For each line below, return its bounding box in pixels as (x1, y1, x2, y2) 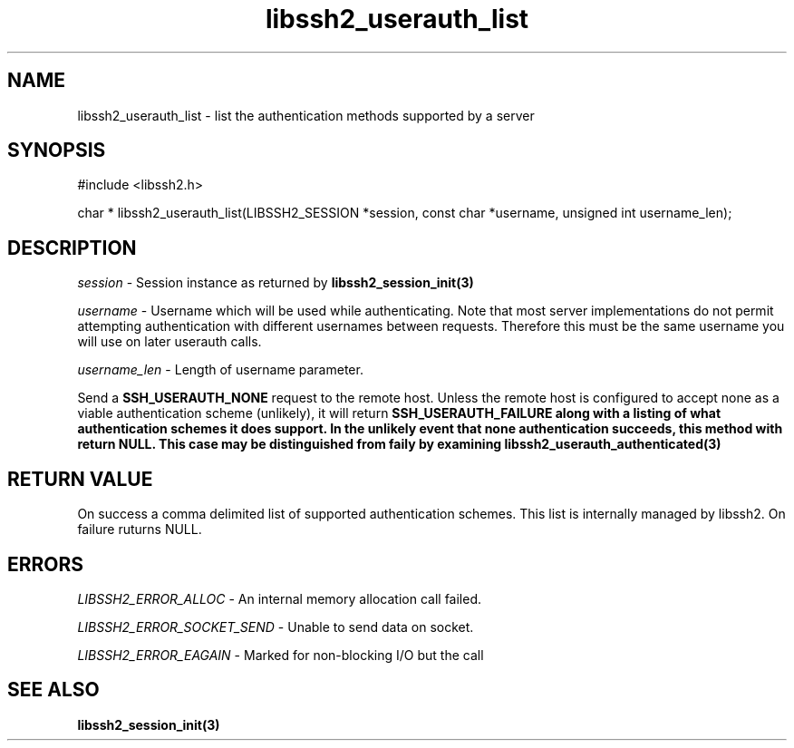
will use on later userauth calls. (77, 334, 262, 350)
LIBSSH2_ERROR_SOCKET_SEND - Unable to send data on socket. (77, 618, 474, 635)
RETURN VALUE (7, 467, 153, 491)
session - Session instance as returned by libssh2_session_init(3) (77, 275, 474, 291)
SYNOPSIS (7, 139, 106, 162)
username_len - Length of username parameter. (77, 362, 363, 378)
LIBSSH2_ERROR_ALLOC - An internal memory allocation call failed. (77, 590, 482, 607)
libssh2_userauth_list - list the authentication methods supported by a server (77, 107, 535, 123)
